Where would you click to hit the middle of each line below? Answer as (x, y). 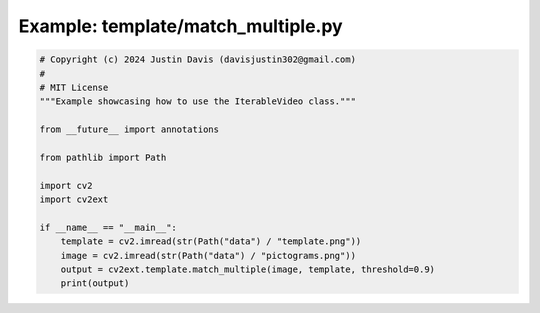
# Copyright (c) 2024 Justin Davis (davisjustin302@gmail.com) (198, 59)
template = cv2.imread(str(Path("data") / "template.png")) (211, 241)
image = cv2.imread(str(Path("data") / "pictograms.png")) (208, 255)
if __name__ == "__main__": (108, 227)
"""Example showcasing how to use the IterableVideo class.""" (198, 101)
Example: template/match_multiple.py (181, 26)
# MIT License (74, 87)
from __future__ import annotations (129, 129)
